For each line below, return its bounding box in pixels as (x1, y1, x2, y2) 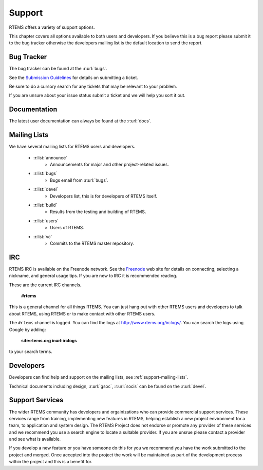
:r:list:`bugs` (33, 171, 57, 176)
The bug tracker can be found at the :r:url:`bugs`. (9, 66, 108, 72)
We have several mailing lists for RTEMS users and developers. (9, 144, 136, 150)
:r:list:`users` (33, 217, 58, 224)
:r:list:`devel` (33, 186, 58, 192)
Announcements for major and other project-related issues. (50, 161, 169, 167)
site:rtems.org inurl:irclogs (21, 337, 77, 343)
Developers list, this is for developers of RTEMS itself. (50, 193, 158, 199)
